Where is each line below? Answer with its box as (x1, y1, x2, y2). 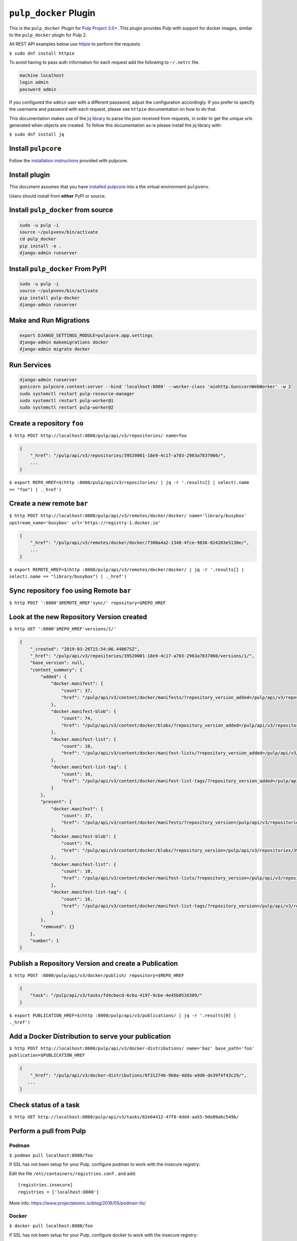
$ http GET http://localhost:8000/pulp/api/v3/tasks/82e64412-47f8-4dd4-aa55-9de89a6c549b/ (9, 1114, 239, 1119)
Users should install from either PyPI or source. (9, 193, 106, 199)
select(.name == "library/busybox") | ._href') (9, 574, 127, 579)
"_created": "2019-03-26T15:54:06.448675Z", (30, 646, 140, 652)
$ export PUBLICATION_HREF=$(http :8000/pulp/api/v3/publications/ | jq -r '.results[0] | (9, 1013, 237, 1018)
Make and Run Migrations (9, 316, 90, 325)
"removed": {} (40, 924, 75, 930)
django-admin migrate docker (19, 346, 91, 352)
